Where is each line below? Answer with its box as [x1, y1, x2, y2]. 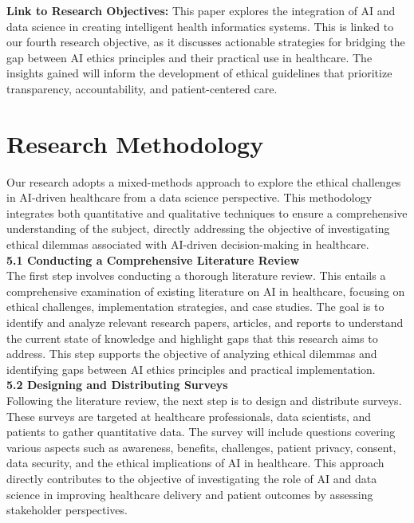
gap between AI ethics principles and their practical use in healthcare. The [6, 49, 373, 65]
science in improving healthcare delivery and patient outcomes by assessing [6, 486, 373, 502]
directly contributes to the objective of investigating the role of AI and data [6, 470, 377, 486]
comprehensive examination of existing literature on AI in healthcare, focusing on [6, 282, 405, 299]
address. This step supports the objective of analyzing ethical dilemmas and [6, 345, 377, 362]
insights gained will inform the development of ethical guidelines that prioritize [6, 65, 392, 81]
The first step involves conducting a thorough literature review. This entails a [6, 267, 386, 284]
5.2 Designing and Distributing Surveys [6, 376, 228, 393]
